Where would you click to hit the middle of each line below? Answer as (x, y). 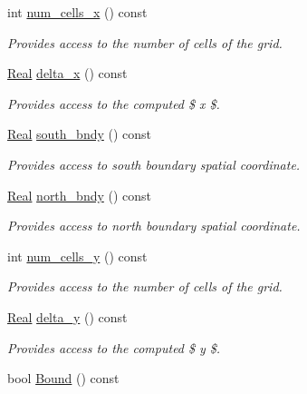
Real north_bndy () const (80, 195)
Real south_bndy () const (80, 134)
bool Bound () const (63, 378)
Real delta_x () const (67, 73)
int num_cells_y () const (77, 256)
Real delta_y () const (67, 316)
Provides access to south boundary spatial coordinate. (154, 164)
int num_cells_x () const (77, 12)
